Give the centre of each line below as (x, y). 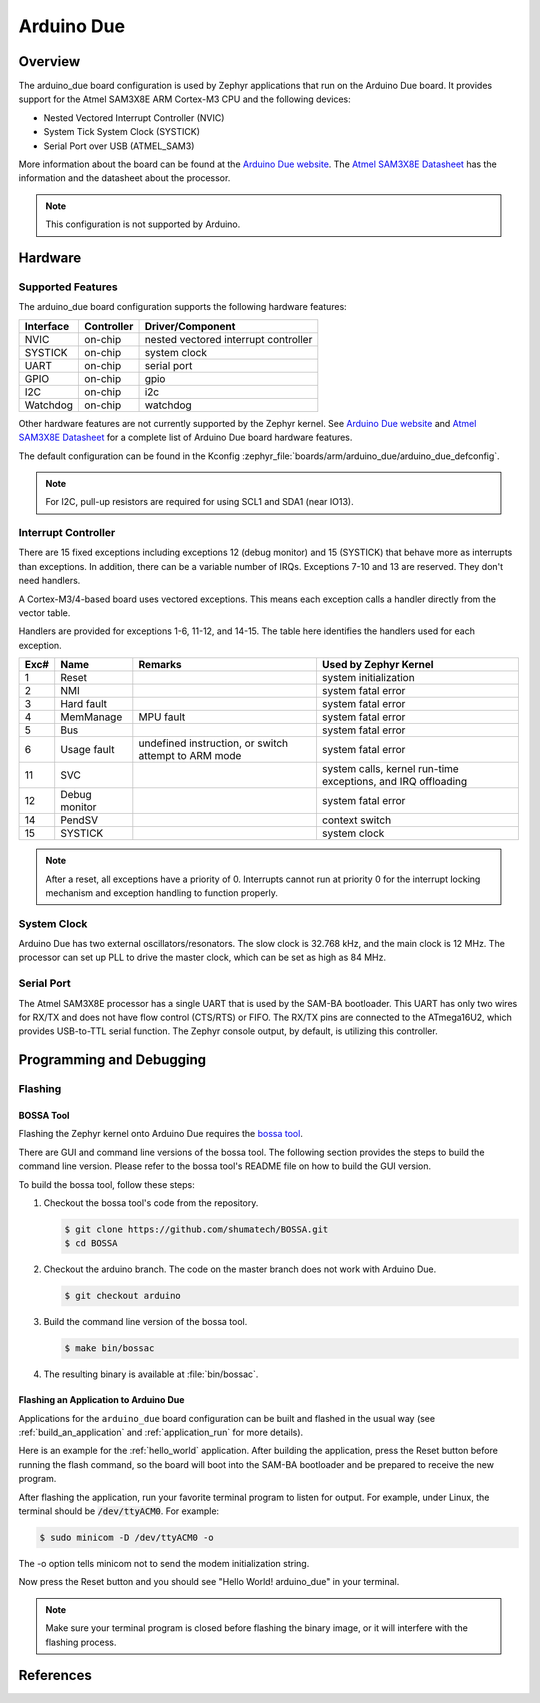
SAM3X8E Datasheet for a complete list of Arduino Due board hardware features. (185, 437)
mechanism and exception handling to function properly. (162, 892)
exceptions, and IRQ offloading (394, 782)
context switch (356, 820)
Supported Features (68, 287)
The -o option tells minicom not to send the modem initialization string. (164, 1563)
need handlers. (49, 581)
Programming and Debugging (112, 1060)
